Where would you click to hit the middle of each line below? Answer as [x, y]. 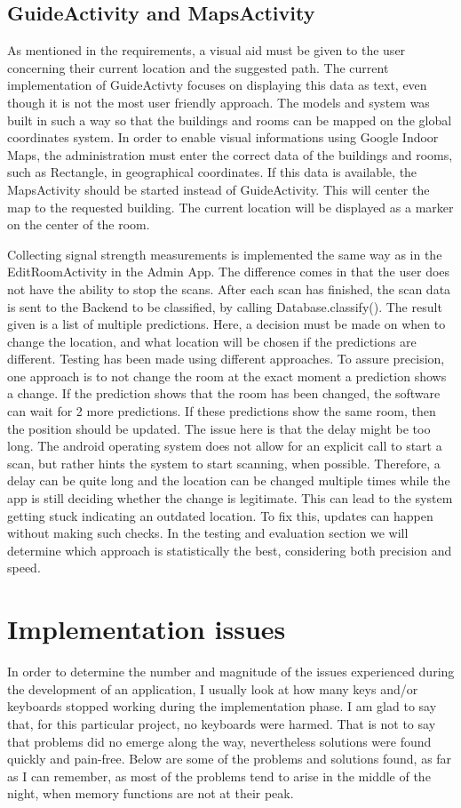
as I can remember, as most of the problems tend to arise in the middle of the [219, 776]
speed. [24, 568]
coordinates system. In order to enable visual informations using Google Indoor [223, 137]
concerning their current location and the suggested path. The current [198, 67]
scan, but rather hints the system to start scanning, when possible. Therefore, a [224, 463]
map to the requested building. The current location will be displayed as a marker [230, 207]
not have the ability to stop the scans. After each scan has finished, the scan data [229, 288]
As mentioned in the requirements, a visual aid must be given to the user [207, 50]
